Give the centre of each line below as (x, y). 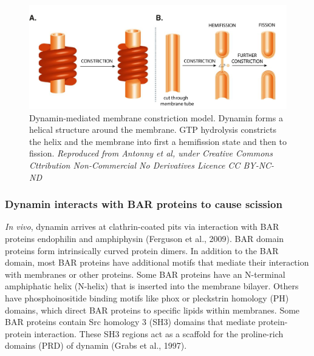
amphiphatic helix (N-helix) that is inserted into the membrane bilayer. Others (152, 286)
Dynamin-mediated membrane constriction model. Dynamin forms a (156, 117)
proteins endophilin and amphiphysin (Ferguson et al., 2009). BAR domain (145, 238)
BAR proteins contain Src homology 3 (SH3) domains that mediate (130, 322)
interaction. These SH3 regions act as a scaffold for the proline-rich (159, 333)
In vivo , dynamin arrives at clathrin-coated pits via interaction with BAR (142, 227)
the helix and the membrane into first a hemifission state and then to (158, 141)
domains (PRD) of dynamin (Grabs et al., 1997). (96, 345)
